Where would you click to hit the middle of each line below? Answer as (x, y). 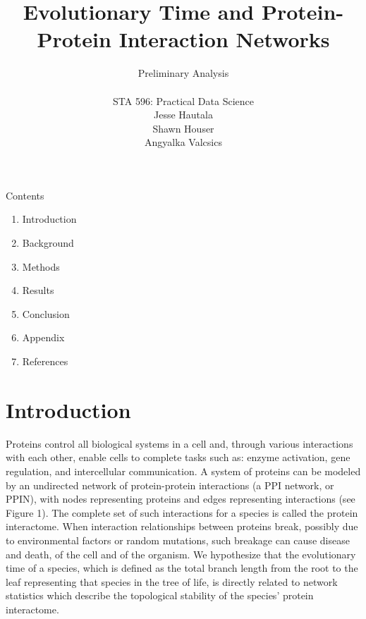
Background (48, 243)
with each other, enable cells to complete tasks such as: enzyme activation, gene (178, 457)
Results (38, 290)
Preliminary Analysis (183, 73)
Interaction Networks (224, 39)
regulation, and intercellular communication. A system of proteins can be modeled (183, 471)
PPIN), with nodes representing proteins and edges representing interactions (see (181, 499)
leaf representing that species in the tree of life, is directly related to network (172, 581)
